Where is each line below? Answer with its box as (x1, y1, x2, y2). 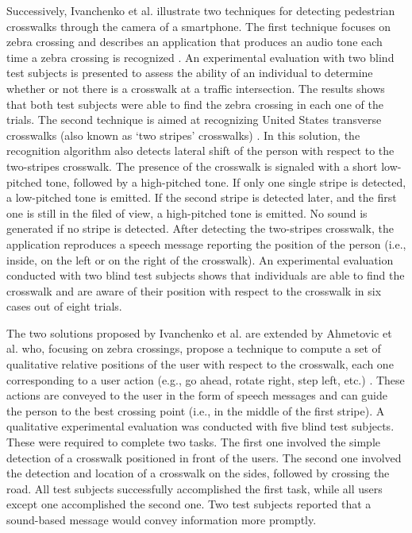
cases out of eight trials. (6, 298, 122, 315)
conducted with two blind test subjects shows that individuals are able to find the (6, 267, 405, 284)
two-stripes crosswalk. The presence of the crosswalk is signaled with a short (6, 157, 378, 174)
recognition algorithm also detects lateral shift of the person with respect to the (6, 142, 395, 159)
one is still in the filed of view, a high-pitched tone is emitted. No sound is (6, 204, 368, 221)
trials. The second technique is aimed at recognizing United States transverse (6, 111, 382, 128)
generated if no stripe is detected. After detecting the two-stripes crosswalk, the (6, 220, 394, 237)
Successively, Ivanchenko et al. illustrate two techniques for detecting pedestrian (6, 2, 395, 18)
